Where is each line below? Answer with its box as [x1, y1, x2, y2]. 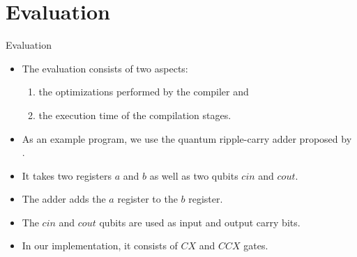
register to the [117, 192, 178, 206]
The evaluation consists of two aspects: [22, 61, 188, 75]
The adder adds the [22, 192, 106, 206]
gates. [243, 238, 268, 253]
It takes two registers [22, 168, 112, 182]
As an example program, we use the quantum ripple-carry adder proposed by [22, 131, 352, 146]
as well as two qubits [149, 168, 238, 182]
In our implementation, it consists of [22, 238, 178, 253]
